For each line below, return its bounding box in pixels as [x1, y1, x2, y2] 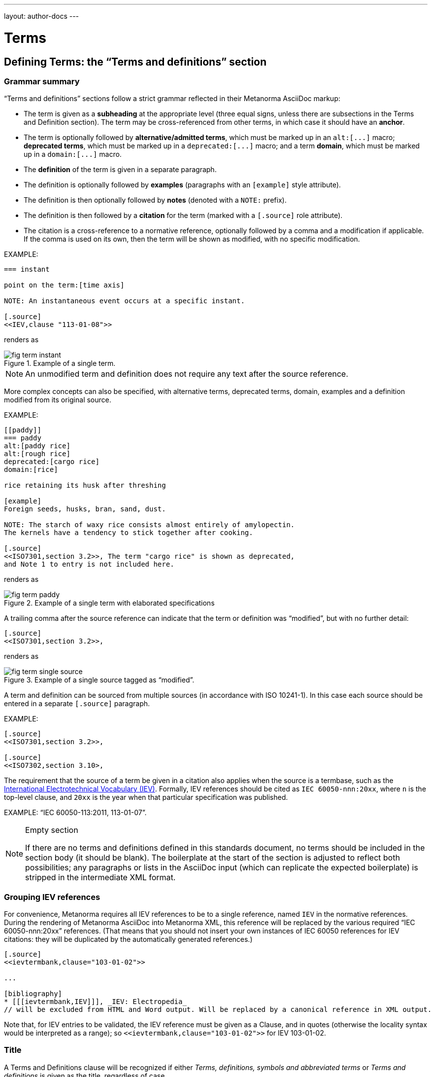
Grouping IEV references [4, 892, 100, 902]
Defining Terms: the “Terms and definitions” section [4, 55, 267, 68]
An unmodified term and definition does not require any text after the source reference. [25, 369, 348, 379]
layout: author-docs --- [4, 12, 79, 20]
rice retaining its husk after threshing [4, 481, 166, 490]
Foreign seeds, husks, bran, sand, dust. [4, 505, 166, 513]
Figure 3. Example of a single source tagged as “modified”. [4, 676, 195, 684]
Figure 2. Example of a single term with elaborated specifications [4, 599, 215, 608]
